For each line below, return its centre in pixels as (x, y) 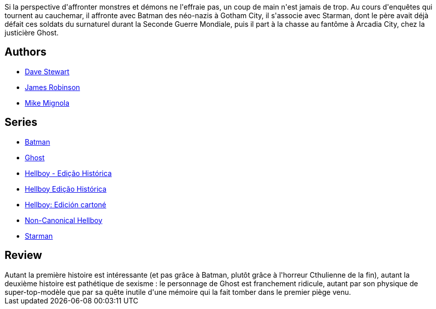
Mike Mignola (47, 103)
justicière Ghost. (32, 33)
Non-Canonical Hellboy (64, 220)
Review (24, 255)
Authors (26, 52)
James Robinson (53, 87)
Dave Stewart (47, 71)
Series (21, 122)
